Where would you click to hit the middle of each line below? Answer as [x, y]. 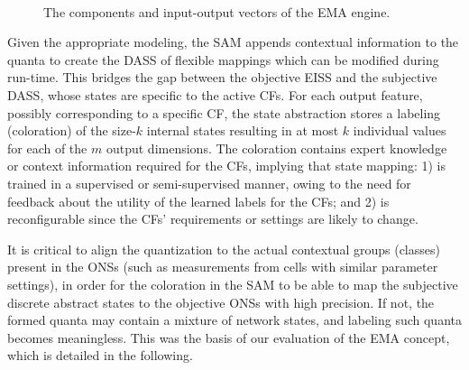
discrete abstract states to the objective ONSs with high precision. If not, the [221, 302]
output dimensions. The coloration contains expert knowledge [276, 148]
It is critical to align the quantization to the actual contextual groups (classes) [224, 249]
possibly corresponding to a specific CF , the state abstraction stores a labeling [224, 112]
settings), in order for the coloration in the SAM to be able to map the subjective [233, 284]
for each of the [47, 148]
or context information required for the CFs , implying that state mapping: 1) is [227, 166]
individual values [400, 130]
